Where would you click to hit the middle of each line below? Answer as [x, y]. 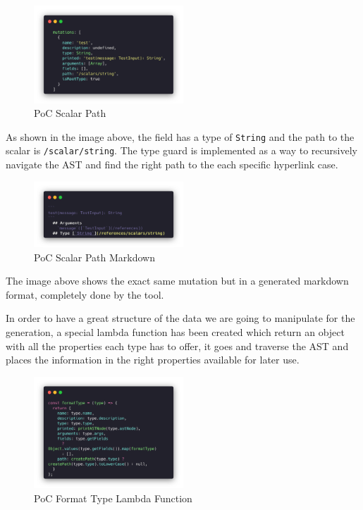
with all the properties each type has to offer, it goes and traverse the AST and [177, 346]
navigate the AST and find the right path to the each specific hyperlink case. [172, 164]
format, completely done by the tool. [85, 294]
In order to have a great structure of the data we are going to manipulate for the [180, 318]
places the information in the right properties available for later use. [153, 360]
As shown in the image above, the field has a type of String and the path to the [180, 136]
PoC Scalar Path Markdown [94, 257]
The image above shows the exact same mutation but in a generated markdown [177, 281]
